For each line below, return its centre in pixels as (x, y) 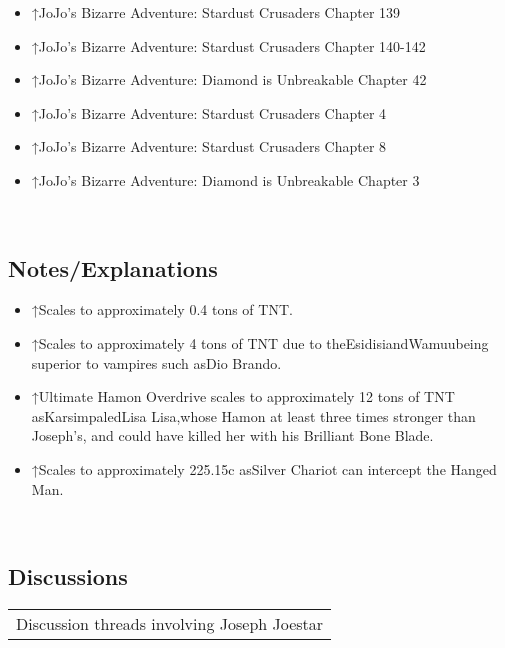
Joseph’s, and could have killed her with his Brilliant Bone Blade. (232, 435)
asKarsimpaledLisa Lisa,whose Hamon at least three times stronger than (253, 415)
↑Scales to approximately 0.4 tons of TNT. (162, 309)
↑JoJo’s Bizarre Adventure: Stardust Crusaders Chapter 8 (209, 146)
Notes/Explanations (113, 267)
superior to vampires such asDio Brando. (156, 362)
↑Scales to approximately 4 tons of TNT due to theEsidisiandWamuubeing (260, 342)
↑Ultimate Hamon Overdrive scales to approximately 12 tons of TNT (243, 396)
